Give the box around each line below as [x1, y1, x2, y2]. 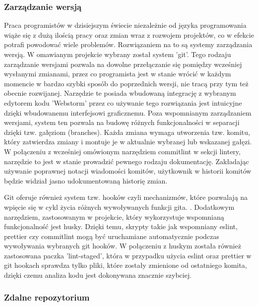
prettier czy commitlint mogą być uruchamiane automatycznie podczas [4, 231, 219, 241]
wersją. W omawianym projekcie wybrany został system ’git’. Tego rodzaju [4, 49, 231, 59]
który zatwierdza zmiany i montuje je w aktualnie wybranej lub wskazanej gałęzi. [4, 136, 252, 147]
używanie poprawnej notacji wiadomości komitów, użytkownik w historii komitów [4, 166, 252, 176]
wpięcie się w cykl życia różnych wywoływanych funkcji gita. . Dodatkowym [4, 201, 235, 212]
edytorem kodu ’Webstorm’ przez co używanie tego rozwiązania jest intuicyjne [4, 97, 242, 108]
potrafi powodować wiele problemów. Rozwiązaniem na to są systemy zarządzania [4, 39, 253, 50]
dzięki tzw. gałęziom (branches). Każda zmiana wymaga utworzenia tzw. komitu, [4, 126, 250, 137]
